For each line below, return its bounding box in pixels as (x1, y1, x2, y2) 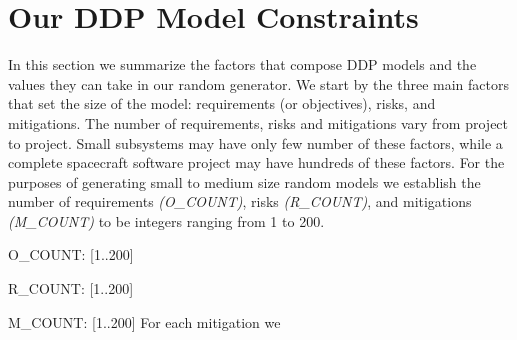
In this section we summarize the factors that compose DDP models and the (8, 54, 477, 75)
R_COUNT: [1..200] (8, 278, 134, 299)
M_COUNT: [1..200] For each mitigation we (8, 311, 281, 332)
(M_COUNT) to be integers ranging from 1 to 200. (8, 210, 325, 231)
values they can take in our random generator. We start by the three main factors (8, 73, 509, 94)
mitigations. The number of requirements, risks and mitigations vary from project (8, 112, 509, 133)
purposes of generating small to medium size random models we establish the (8, 171, 481, 192)
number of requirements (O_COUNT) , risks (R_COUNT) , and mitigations (8, 191, 472, 212)
